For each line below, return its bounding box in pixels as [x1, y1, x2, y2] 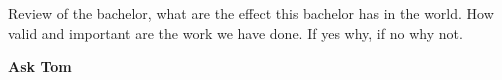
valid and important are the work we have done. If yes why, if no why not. [8, 22, 463, 43]
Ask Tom [8, 56, 72, 77]
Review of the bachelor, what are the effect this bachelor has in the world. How [8, 3, 494, 23]
